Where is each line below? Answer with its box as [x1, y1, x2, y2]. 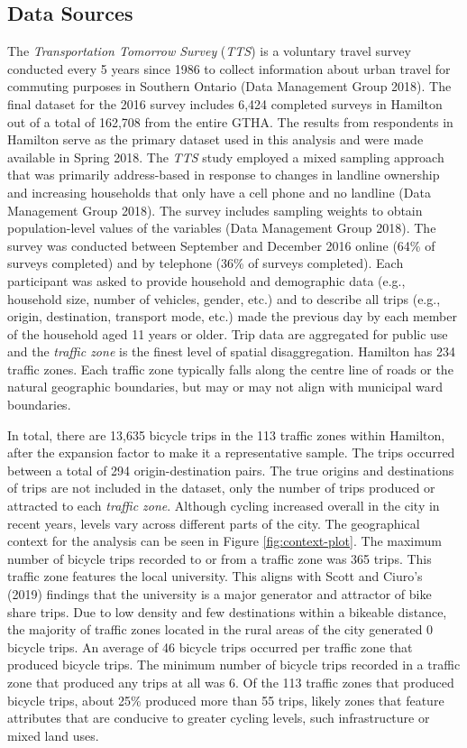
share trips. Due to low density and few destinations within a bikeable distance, [7, 602, 447, 621]
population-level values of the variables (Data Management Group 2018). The [7, 218, 436, 237]
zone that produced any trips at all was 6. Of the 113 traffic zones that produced [7, 672, 454, 691]
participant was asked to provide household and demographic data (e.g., [7, 271, 406, 290]
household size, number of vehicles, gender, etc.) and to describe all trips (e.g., [7, 289, 441, 308]
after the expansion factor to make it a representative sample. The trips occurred [7, 443, 455, 462]
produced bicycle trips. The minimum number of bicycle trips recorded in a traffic [7, 655, 461, 674]
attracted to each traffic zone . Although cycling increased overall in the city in [7, 496, 440, 515]
